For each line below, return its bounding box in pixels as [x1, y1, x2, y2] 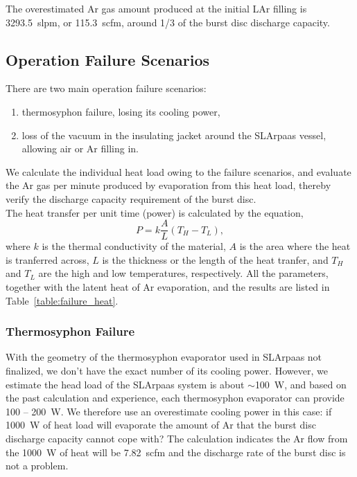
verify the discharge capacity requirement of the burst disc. [6, 191, 256, 206]
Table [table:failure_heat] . [6, 293, 119, 307]
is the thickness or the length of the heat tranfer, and [102, 252, 329, 267]
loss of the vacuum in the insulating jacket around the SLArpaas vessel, [21, 127, 326, 142]
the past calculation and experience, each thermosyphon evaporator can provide [6, 390, 345, 405]
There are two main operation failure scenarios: [6, 81, 207, 96]
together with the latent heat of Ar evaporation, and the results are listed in [6, 279, 330, 294]
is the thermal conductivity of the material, [42, 239, 226, 253]
